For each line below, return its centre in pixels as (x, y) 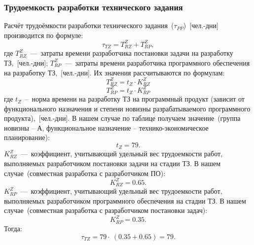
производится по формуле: (44, 35)
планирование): (27, 137)
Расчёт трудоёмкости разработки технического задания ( (89, 25)
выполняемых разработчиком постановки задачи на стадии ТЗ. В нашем (112, 163)
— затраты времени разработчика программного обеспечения (157, 62)
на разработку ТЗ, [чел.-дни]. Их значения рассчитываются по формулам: (114, 72)
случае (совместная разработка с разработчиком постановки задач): (106, 210)
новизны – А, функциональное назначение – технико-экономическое (106, 127)
